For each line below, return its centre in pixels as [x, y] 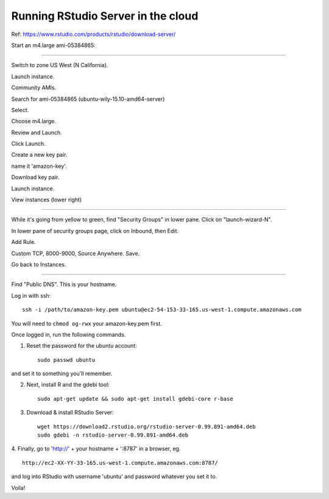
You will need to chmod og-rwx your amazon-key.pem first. [87, 323]
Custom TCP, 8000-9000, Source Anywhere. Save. [76, 253]
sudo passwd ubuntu [66, 360]
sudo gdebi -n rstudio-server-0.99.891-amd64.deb [113, 435]
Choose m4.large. [34, 121]
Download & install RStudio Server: [70, 412]
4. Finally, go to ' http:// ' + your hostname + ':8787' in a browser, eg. [96, 449]
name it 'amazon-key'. [39, 166]
